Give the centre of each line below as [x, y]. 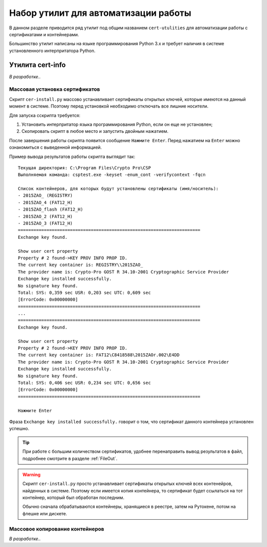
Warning [31, 474]
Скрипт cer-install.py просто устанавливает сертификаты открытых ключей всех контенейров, [128, 484]
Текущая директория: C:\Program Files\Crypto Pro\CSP [84, 168]
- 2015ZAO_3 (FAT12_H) [45, 223]
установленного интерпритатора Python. [52, 51]
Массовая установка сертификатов [55, 89]
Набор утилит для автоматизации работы [100, 13]
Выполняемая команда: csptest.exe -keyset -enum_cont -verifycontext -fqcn [112, 175]
